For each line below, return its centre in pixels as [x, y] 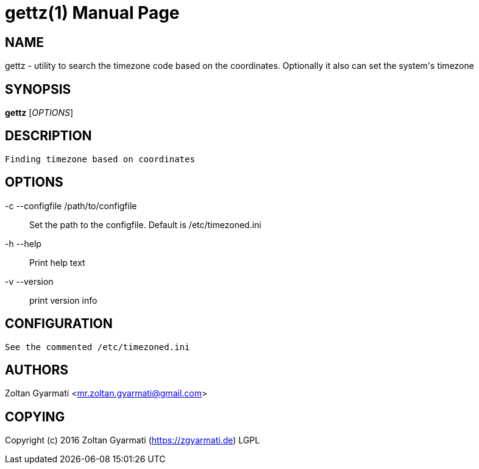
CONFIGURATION [59, 324]
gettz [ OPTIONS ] [39, 113]
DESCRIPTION [48, 136]
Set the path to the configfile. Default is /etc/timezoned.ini [145, 224]
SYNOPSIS [38, 89]
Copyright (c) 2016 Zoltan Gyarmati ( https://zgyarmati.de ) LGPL [133, 440]
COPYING [35, 417]
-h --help [23, 243]
